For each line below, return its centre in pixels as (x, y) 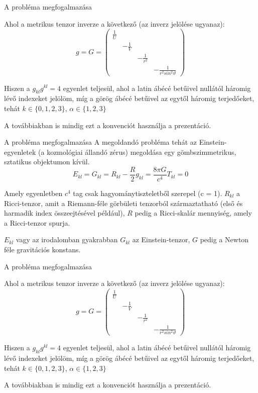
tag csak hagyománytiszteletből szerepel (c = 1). (148, 193)
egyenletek (20, 152)
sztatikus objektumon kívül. (47, 162)
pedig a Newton (224, 239)
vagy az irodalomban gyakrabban (67, 239)
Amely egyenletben (33, 193)
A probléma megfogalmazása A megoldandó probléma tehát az (100, 142)
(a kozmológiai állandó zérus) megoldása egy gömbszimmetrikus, (137, 152)
